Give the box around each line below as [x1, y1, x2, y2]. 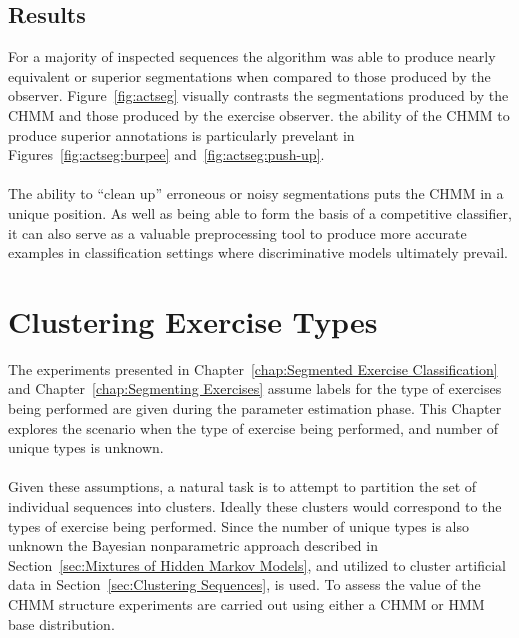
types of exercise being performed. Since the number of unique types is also [8, 515, 469, 536]
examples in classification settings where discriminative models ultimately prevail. [8, 242, 508, 263]
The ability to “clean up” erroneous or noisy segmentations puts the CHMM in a [8, 183, 504, 204]
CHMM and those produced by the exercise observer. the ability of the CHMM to [8, 104, 510, 125]
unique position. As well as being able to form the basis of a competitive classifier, [8, 202, 512, 223]
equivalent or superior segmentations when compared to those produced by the [8, 65, 491, 86]
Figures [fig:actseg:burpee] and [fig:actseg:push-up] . [8, 144, 325, 165]
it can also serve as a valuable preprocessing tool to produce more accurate [8, 222, 467, 243]
